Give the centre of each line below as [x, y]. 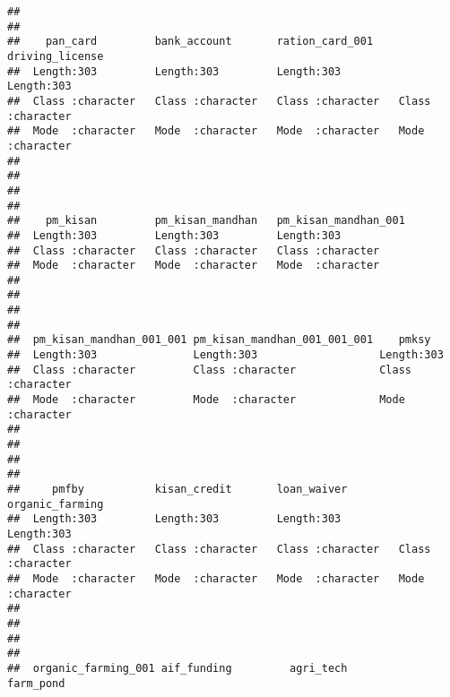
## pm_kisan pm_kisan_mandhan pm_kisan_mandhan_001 [206, 221]
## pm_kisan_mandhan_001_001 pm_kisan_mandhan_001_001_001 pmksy [219, 340]
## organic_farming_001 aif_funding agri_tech [177, 668]
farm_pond [36, 683]
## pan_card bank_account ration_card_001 [190, 42]
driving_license [56, 56]
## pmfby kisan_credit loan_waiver [177, 489]
